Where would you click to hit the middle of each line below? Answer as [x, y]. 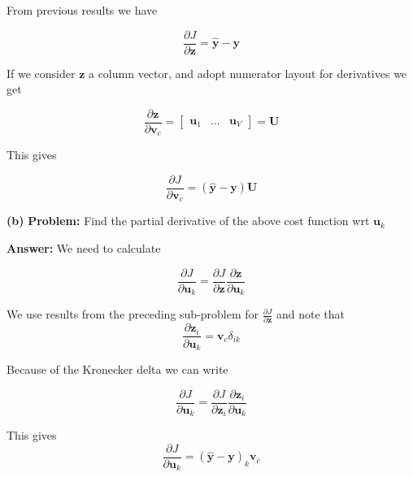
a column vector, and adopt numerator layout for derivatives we [248, 73]
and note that [311, 314]
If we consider [41, 73]
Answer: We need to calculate [84, 248]
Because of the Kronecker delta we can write [117, 369]
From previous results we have [82, 10]
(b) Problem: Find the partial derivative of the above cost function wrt [188, 221]
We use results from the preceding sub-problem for [133, 314]
